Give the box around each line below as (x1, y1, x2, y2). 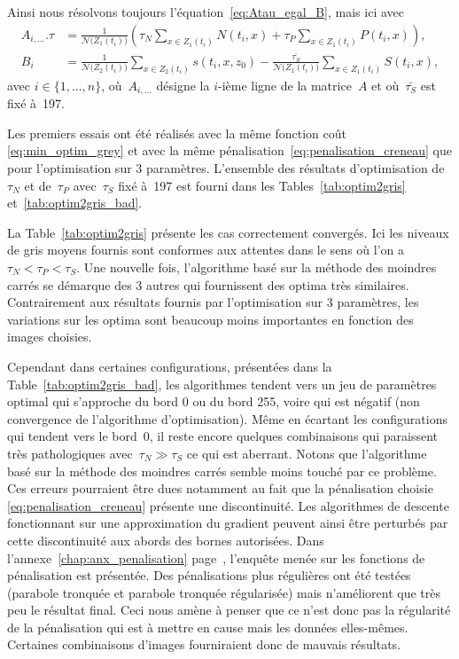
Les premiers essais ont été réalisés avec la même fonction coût (7, 123, 347, 142)
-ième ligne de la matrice (217, 75, 352, 94)
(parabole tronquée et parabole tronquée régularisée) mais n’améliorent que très (7, 583, 440, 601)
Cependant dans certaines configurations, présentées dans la (7, 357, 332, 375)
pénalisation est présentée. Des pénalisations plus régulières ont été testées (7, 566, 411, 584)
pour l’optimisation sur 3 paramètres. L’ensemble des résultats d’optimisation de (7, 159, 445, 177)
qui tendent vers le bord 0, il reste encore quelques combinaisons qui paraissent (7, 427, 439, 445)
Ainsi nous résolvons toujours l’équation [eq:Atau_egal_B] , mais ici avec (7, 3, 404, 20)
